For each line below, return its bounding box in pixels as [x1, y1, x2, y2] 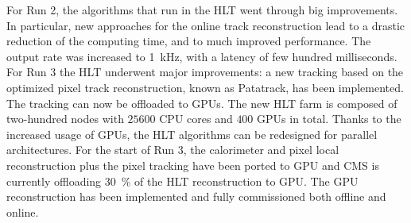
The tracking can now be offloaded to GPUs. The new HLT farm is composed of [6, 94, 397, 111]
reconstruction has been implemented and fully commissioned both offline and [6, 188, 386, 205]
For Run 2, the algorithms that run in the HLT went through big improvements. [6, 2, 398, 17]
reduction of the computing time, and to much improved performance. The [6, 33, 371, 49]
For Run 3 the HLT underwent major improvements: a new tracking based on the [6, 63, 404, 80]
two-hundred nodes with [6, 110, 124, 127]
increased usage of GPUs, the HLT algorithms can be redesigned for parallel [6, 125, 378, 142]
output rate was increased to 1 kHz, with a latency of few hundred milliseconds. [6, 48, 397, 64]
